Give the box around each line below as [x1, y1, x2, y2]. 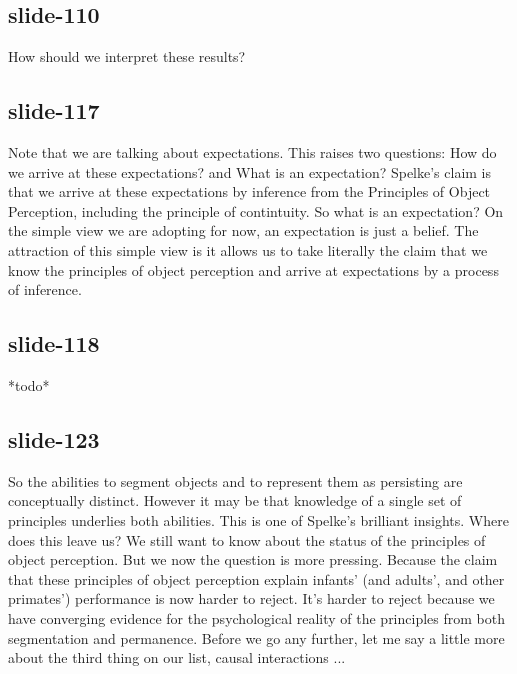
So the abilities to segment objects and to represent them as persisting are [8, 470, 463, 491]
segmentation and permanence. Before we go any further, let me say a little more [8, 627, 505, 648]
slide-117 [8, 95, 100, 126]
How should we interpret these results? [8, 46, 246, 67]
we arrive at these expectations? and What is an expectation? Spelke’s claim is [8, 161, 492, 182]
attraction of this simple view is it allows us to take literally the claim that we [8, 239, 488, 260]
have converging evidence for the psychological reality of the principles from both [8, 607, 505, 628]
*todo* [8, 374, 50, 395]
